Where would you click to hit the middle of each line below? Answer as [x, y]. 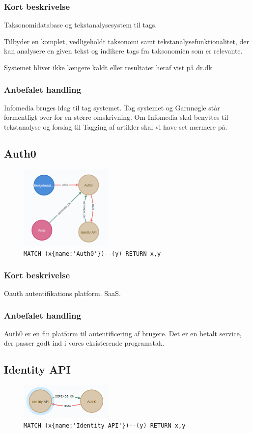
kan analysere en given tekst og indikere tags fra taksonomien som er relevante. [123, 51]
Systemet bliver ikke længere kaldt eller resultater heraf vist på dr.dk [108, 67]
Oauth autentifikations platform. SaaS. [62, 293]
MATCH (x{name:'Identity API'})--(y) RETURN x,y [105, 426]
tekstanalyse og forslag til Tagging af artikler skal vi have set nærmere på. [116, 127]
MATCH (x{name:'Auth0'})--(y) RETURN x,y [92, 254]
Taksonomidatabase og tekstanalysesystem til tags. [81, 25]
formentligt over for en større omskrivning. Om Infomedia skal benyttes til [116, 117]
